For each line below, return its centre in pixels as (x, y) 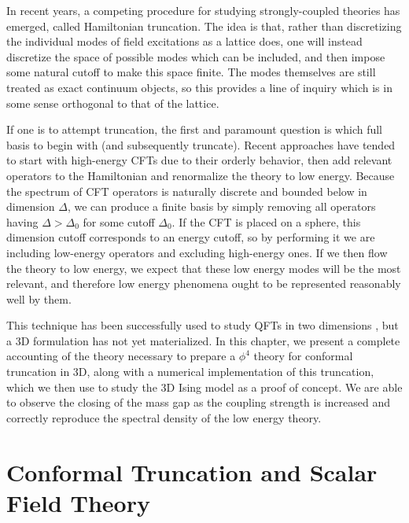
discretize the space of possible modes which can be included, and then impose (196, 56)
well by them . (39, 298)
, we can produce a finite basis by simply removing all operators (221, 206)
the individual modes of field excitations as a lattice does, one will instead (184, 41)
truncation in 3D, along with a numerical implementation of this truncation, (190, 372)
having (22, 221)
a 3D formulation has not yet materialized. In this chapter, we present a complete (203, 340)
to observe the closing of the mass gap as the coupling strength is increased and (198, 402)
